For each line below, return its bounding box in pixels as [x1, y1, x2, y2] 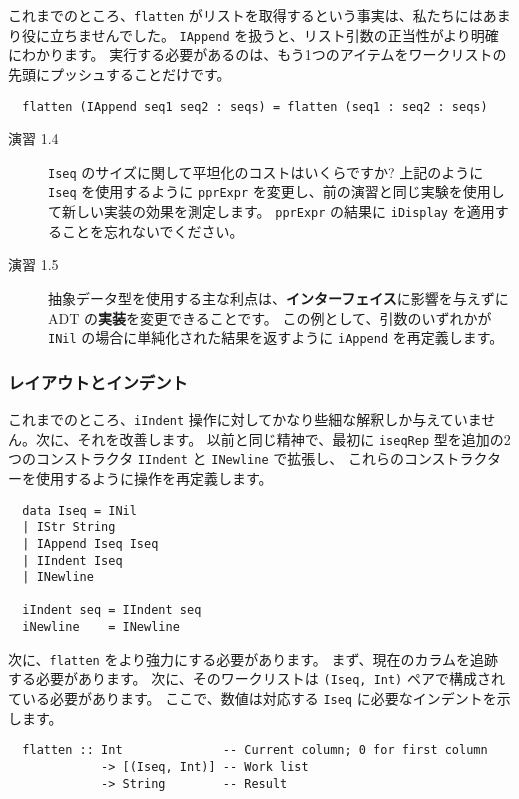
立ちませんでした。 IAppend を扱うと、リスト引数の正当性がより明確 [49, 24, 499, 45]
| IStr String [22, 520, 116, 535]
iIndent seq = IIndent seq [22, 603, 202, 618]
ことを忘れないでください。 [61, 220, 244, 241]
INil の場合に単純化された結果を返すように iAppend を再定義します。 [48, 327, 504, 348]
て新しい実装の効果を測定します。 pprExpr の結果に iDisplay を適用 [48, 201, 495, 222]
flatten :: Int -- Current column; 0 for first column [22, 743, 488, 758]
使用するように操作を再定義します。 [35, 467, 273, 488]
